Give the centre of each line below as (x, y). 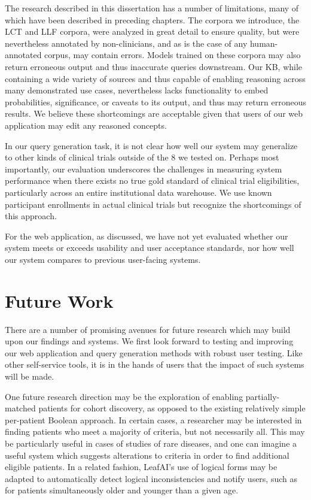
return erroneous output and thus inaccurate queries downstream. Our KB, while (154, 66)
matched (20, 408)
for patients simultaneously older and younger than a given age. (122, 490)
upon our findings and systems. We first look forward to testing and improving (149, 341)
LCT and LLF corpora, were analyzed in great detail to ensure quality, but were (152, 31)
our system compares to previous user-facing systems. (103, 259)
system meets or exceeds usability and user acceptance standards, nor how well (150, 248)
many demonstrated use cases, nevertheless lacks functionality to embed (137, 90)
